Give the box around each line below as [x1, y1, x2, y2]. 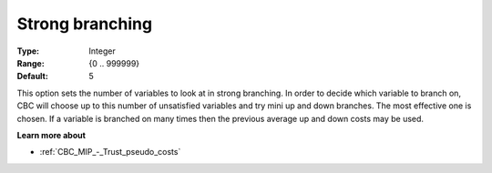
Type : [16, 46, 40, 56]
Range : [16, 57, 45, 68]
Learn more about [16, 129, 87, 140]
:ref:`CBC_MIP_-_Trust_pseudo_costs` [39, 147, 181, 158]
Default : [16, 71, 49, 82]
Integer [88, 46, 116, 56]
